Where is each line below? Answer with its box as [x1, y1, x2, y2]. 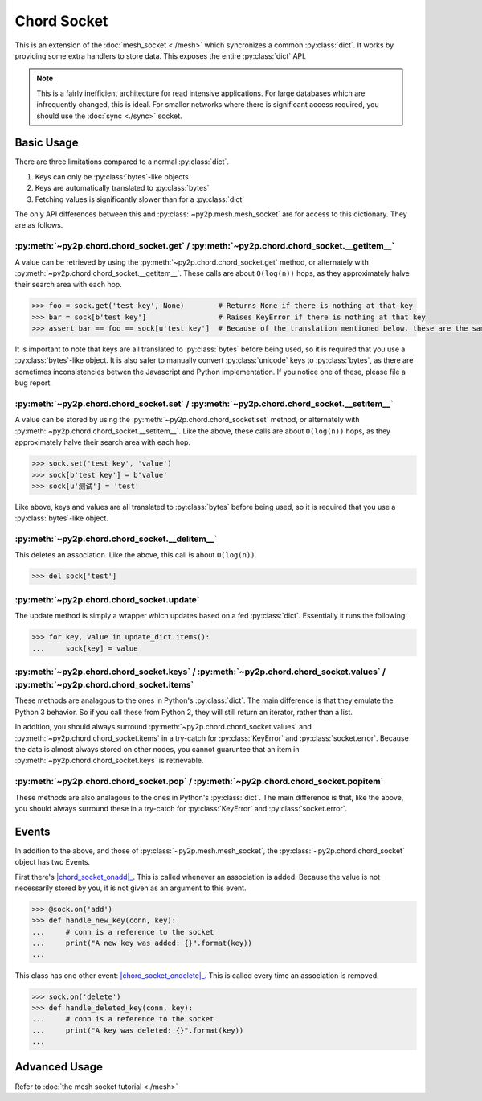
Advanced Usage [14, 1060, 104, 1074]
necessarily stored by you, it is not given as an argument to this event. [14, 883, 247, 893]
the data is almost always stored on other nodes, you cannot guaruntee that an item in [14, 744, 300, 754]
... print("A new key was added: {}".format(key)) [31, 939, 252, 948]
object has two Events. [14, 857, 91, 867]
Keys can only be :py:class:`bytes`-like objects [35, 171, 189, 181]
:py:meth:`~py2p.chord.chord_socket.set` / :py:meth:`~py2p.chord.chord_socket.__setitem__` [14, 398, 394, 409]
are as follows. [14, 220, 63, 230]
